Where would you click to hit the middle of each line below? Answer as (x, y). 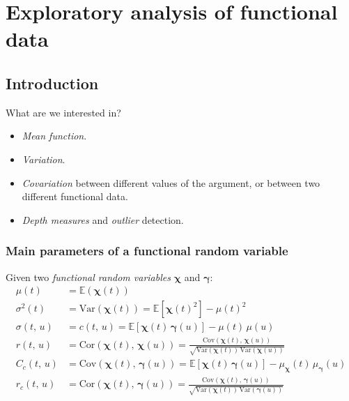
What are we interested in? (63, 112)
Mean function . (54, 136)
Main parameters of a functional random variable (147, 251)
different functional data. (75, 196)
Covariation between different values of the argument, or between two (171, 182)
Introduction (52, 83)
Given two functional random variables (88, 277)
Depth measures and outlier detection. (103, 219)
